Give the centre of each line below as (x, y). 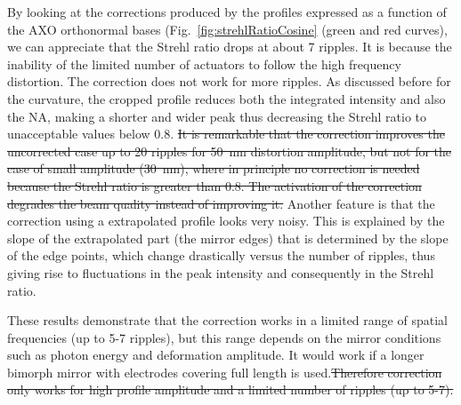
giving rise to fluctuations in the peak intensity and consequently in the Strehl (221, 272)
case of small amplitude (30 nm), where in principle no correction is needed (214, 168)
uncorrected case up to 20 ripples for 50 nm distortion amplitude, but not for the (230, 151)
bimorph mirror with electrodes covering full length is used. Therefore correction (225, 372)
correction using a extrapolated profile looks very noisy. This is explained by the (226, 221)
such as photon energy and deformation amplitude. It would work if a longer (216, 355)
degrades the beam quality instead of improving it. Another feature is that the (221, 203)
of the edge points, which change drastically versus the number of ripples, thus (221, 255)
